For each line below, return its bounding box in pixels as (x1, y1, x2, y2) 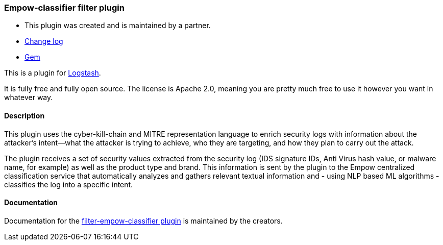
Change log (24, 37, 63, 46)
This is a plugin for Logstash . (4, 68, 101, 78)
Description (4, 111, 45, 120)
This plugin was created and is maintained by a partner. (24, 21, 211, 30)
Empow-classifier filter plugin (4, 3, 125, 13)
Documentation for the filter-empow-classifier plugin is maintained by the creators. (4, 216, 283, 225)
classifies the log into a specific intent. (4, 180, 133, 189)
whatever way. (4, 93, 53, 102)
